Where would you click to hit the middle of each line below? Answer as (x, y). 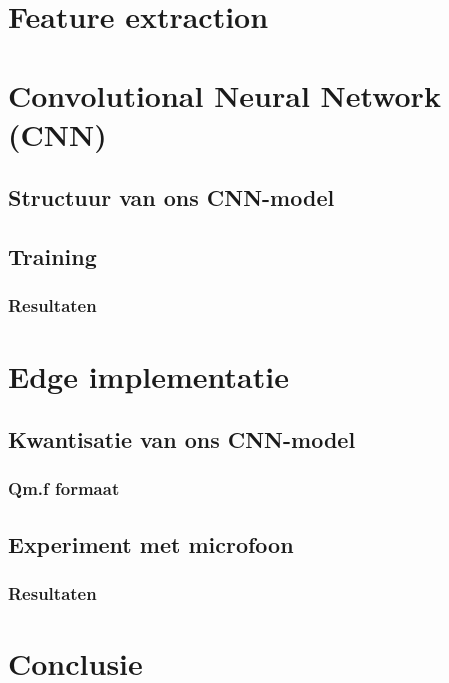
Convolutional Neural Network (224, 94)
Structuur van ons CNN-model (171, 197)
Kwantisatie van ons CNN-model (182, 439)
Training (52, 256)
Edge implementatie (148, 375)
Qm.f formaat (64, 488)
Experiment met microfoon (151, 543)
